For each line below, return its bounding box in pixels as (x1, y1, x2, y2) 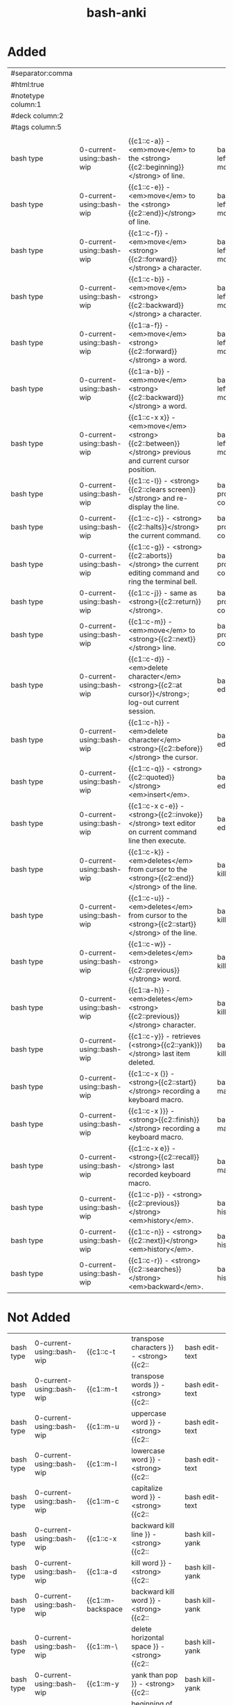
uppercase (131, 1408, 166, 1418)
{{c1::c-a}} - (128, 136, 171, 145)
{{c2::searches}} (128, 1264, 182, 1274)
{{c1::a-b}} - (128, 366, 171, 376)
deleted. (128, 1057, 155, 1067)
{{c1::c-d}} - (128, 654, 171, 663)
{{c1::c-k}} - (128, 847, 171, 857)
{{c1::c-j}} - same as (128, 588, 198, 597)
